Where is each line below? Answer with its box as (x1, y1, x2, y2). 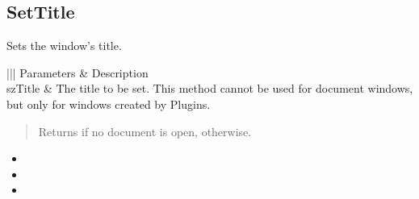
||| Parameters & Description (6, 64, 149, 81)
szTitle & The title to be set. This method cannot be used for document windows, (6, 80, 413, 97)
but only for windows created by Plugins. (6, 95, 211, 112)
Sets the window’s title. (6, 37, 122, 54)
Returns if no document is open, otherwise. (38, 122, 252, 139)
